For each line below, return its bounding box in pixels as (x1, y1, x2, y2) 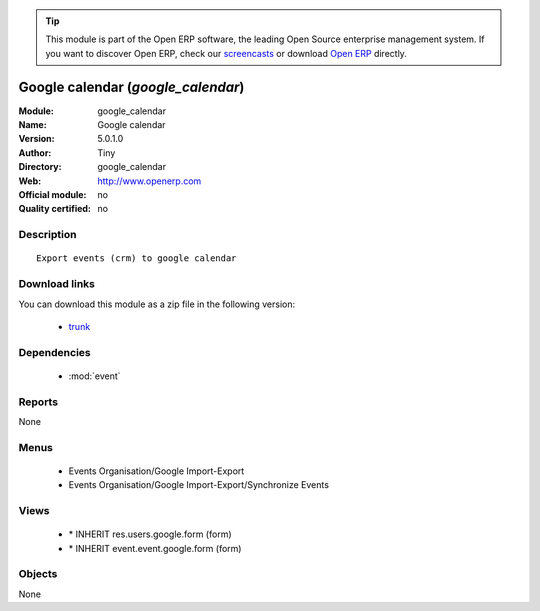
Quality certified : (18, 203, 92, 215)
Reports (18, 395, 59, 409)
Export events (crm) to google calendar (36, 253, 237, 264)
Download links (18, 277, 95, 291)
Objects (18, 567, 58, 581)
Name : (18, 119, 47, 131)
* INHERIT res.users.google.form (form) (68, 528, 232, 540)
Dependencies (18, 345, 92, 359)
